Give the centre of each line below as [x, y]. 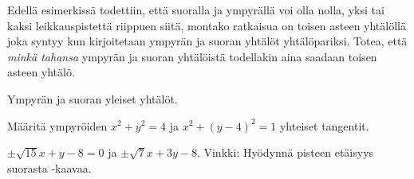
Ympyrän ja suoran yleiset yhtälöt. [93, 98]
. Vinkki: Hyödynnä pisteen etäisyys [285, 152]
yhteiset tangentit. [324, 125]
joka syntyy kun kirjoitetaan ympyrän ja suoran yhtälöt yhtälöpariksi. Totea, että [207, 41]
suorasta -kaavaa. [49, 167]
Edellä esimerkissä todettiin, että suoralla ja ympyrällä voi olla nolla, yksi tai [196, 10]
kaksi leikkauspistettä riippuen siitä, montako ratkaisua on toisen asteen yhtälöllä [207, 25]
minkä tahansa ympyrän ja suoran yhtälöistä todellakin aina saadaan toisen [192, 56]
